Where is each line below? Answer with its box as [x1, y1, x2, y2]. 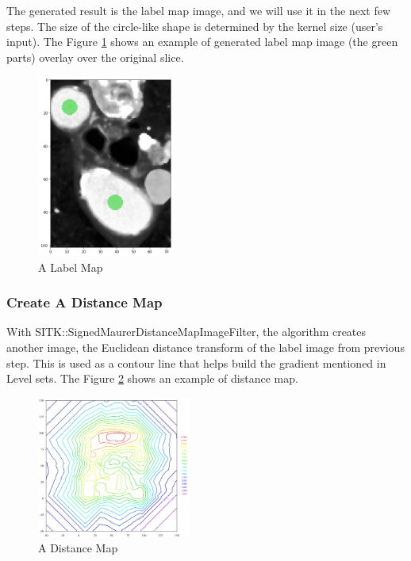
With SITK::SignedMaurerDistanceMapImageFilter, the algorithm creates [6, 323, 367, 340]
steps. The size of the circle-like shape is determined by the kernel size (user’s [6, 17, 383, 34]
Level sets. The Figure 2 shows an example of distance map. [6, 370, 298, 387]
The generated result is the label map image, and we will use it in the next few [6, 2, 391, 18]
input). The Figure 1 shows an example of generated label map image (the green [6, 33, 398, 50]
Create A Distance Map [6, 292, 163, 312]
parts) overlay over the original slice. [6, 48, 184, 65]
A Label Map [38, 258, 103, 275]
